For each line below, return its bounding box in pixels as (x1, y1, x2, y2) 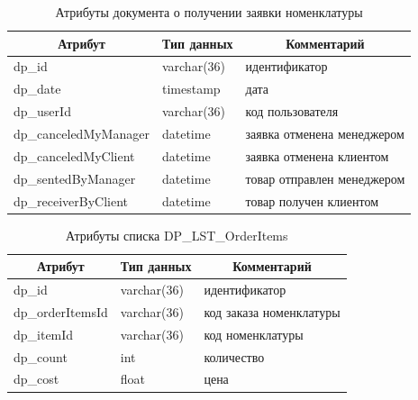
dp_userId (14, 102, 71, 121)
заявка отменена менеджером (245, 123, 404, 142)
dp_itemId (14, 324, 74, 343)
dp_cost (14, 369, 59, 388)
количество (204, 347, 265, 366)
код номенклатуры (204, 324, 304, 343)
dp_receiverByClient (14, 191, 129, 210)
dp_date (14, 79, 61, 98)
